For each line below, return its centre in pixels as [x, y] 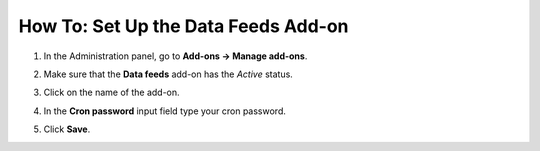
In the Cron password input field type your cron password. [165, 111]
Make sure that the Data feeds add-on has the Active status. [168, 74]
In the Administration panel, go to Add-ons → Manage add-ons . [175, 56]
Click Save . [67, 129]
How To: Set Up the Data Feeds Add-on [183, 26]
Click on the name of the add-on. [111, 92]
